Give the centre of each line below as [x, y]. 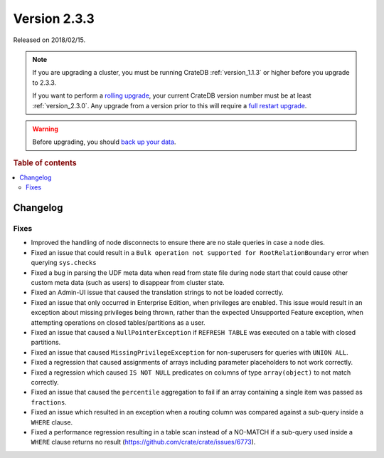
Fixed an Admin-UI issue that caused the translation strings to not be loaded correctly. [157, 293]
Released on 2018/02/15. [49, 40]
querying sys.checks [64, 263]
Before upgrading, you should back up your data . [104, 142]
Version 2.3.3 [54, 19]
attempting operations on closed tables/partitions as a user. [118, 322]
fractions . [49, 402]
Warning [45, 129]
